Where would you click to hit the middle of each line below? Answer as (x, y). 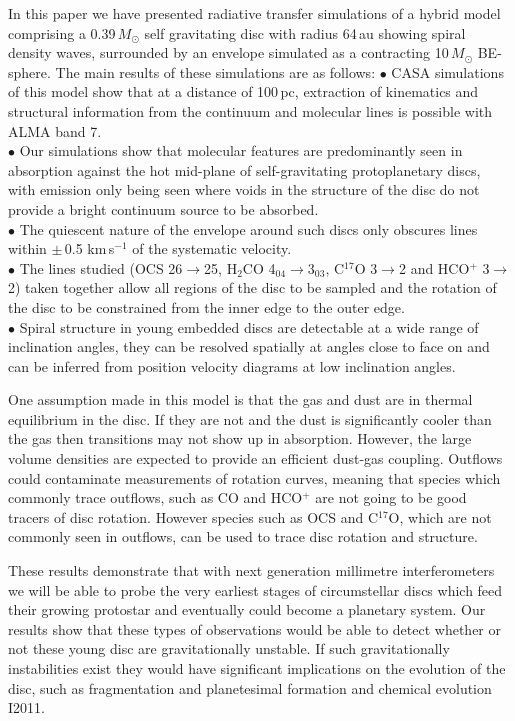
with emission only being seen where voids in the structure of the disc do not (244, 189)
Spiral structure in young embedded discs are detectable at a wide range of (249, 326)
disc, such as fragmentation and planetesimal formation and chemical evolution (250, 687)
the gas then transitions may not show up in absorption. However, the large (240, 438)
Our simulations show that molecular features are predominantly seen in (241, 150)
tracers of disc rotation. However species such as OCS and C (193, 516)
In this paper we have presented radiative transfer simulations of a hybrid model (254, 13)
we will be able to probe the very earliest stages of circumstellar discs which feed (255, 589)
